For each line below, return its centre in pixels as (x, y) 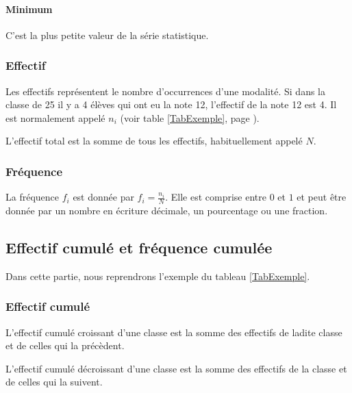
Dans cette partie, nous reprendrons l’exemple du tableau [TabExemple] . (158, 276)
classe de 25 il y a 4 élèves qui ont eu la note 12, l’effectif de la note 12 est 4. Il (171, 104)
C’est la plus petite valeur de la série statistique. (107, 35)
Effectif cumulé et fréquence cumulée (139, 248)
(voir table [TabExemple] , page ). (190, 117)
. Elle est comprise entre (216, 197)
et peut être (322, 197)
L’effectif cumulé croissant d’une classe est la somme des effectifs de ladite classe (174, 332)
